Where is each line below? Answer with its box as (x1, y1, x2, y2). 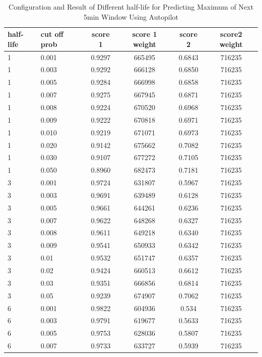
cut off (40, 29, 63, 39)
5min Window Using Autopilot (84, 11, 178, 22)
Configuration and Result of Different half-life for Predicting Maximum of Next (9, 2, 253, 12)
